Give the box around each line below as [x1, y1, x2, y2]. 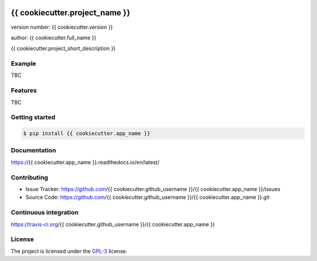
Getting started [11, 113, 56, 122]
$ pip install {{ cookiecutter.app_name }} [23, 130, 151, 137]
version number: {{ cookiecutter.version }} [11, 24, 113, 31]
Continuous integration [11, 209, 79, 217]
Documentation [11, 146, 56, 155]
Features [11, 86, 37, 95]
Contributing [11, 173, 48, 182]
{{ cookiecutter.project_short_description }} [11, 45, 116, 52]
